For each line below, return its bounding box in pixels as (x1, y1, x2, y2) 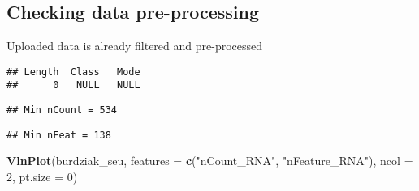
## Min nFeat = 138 (6, 129, 111, 141)
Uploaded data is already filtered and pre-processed (6, 37, 263, 54)
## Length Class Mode (6, 66, 140, 78)
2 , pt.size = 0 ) (6, 168, 78, 185)
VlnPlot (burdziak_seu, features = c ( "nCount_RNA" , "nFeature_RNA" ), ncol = (6, 152, 413, 169)
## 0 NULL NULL (6, 79, 140, 91)
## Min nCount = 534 (6, 104, 118, 117)
